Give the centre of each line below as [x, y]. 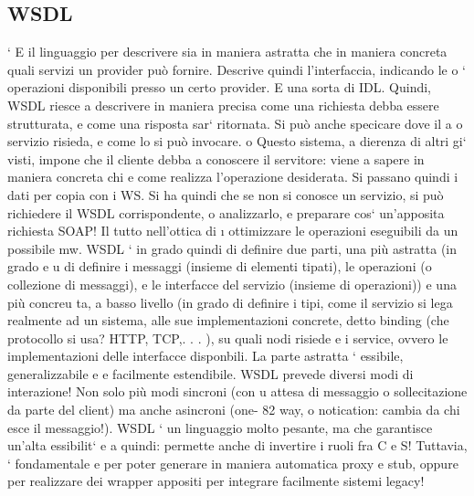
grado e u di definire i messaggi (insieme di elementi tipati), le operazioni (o [220, 266]
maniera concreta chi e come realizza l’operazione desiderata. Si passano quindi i [233, 177]
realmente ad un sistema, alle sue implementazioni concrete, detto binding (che [228, 320]
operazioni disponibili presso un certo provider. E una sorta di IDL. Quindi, [219, 87]
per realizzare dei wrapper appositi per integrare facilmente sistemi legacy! [216, 481]
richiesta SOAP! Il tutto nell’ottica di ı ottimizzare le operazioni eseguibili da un [233, 231]
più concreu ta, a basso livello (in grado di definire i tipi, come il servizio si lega [230, 302]
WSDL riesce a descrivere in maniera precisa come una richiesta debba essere [223, 105]
